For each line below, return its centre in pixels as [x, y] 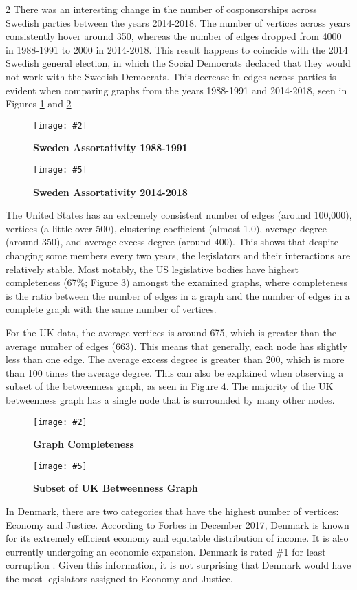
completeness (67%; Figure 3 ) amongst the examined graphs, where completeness [176, 282]
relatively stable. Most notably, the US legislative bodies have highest [152, 269]
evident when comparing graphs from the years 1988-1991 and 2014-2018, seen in [176, 90]
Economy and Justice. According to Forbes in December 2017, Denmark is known [177, 524]
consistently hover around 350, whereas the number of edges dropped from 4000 [174, 36]
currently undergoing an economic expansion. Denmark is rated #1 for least [166, 551]
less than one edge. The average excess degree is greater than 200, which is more [175, 359]
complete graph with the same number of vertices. [111, 309]
